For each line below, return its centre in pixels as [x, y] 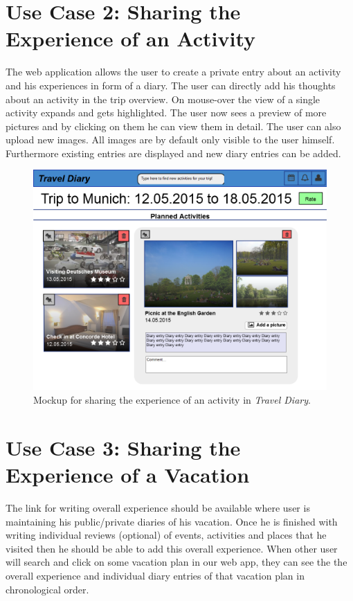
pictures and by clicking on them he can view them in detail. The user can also [173, 126]
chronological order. [47, 589]
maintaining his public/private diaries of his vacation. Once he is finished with [172, 521]
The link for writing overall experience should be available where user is [158, 507]
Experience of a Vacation [128, 475]
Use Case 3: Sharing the [123, 447]
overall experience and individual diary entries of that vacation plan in [155, 575]
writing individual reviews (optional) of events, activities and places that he [166, 535]
